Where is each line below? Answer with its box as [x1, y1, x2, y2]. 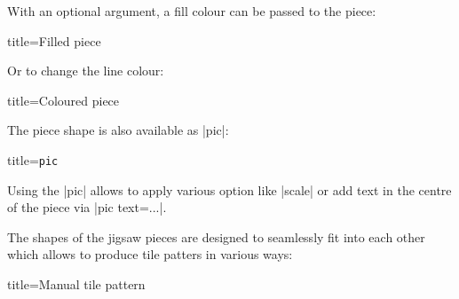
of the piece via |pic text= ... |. [7, 198, 167, 216]
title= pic [7, 150, 59, 169]
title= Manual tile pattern [7, 275, 146, 293]
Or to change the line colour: [7, 61, 164, 80]
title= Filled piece [7, 31, 101, 50]
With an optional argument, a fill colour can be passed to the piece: [7, 2, 376, 20]
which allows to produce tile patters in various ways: [7, 245, 293, 264]
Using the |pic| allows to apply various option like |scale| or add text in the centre [7, 180, 452, 199]
